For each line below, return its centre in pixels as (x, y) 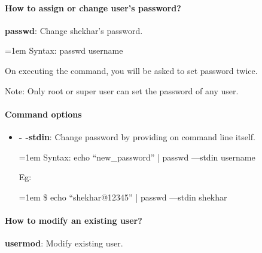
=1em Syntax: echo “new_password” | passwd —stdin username (137, 157)
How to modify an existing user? (74, 220)
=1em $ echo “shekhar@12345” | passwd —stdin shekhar (123, 197)
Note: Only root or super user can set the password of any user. (122, 90)
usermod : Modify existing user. (64, 243)
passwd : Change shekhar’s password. (74, 30)
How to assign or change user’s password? (93, 7)
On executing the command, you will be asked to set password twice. (131, 70)
